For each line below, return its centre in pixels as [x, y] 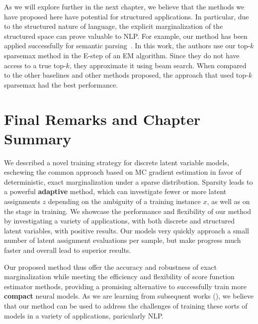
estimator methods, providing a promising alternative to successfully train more [125, 286]
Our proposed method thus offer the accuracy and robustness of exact [110, 267]
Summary [38, 138]
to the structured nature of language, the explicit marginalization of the [114, 26]
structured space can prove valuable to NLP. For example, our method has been [126, 36]
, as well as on [228, 201]
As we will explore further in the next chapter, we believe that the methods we [124, 6]
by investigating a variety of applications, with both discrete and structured [120, 221]
